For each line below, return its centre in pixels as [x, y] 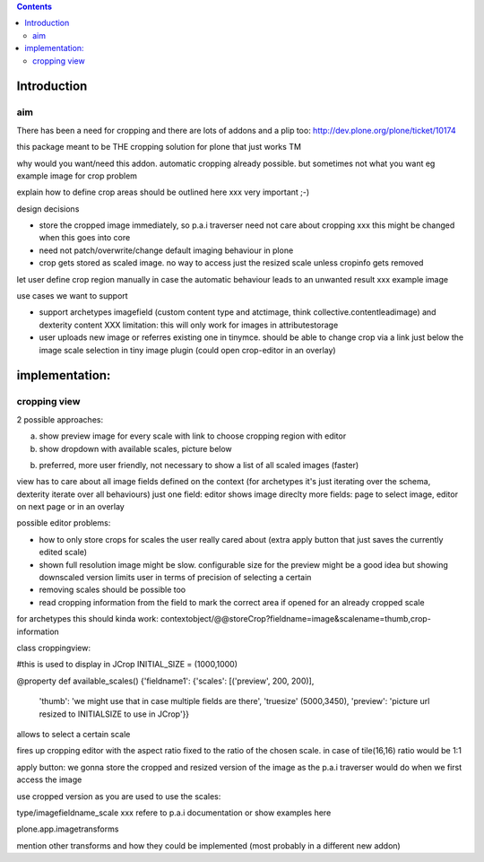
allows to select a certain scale [73, 734]
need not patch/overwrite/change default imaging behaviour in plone [166, 250]
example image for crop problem [77, 176]
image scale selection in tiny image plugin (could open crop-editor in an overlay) [187, 350]
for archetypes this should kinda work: [87, 619]
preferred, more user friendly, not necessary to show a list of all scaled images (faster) [199, 465]
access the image [49, 779]
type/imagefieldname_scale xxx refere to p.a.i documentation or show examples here [174, 813]
